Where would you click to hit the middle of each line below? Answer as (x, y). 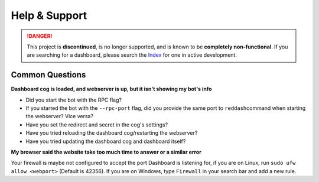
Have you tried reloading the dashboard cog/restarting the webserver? (112, 133)
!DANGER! (40, 36)
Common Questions (48, 75)
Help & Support (49, 15)
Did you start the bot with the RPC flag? (74, 100)
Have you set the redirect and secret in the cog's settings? (97, 125)
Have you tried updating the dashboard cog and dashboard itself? (106, 141)
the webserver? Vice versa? (60, 116)
